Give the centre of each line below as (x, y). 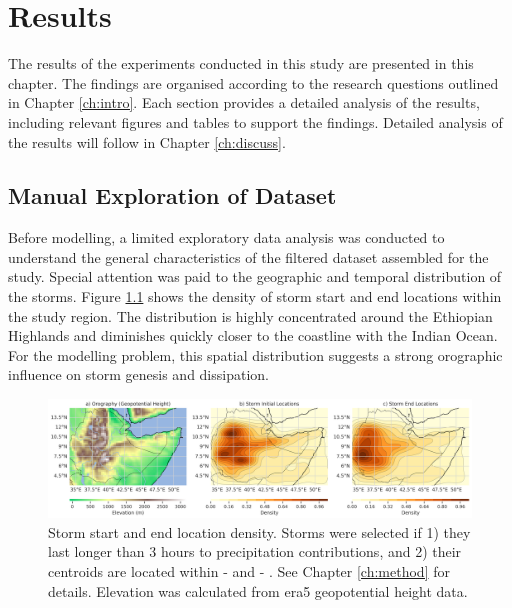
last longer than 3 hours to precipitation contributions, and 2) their (255, 551)
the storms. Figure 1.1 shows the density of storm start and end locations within (255, 296)
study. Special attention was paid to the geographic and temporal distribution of (255, 276)
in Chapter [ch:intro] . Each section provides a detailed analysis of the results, (244, 102)
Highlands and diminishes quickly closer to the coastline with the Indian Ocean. (253, 335)
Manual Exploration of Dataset (172, 195)
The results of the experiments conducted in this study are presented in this (241, 63)
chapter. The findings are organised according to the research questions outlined (253, 82)
